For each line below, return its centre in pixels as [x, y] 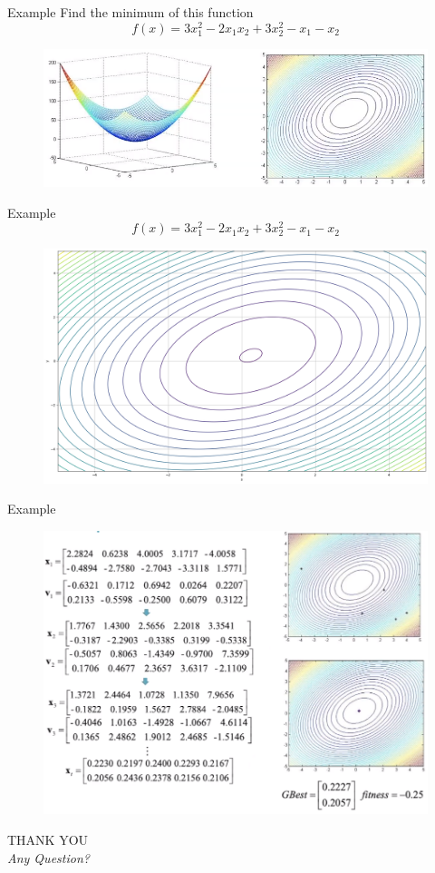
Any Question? [48, 857]
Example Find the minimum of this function [130, 12]
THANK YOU [48, 840]
